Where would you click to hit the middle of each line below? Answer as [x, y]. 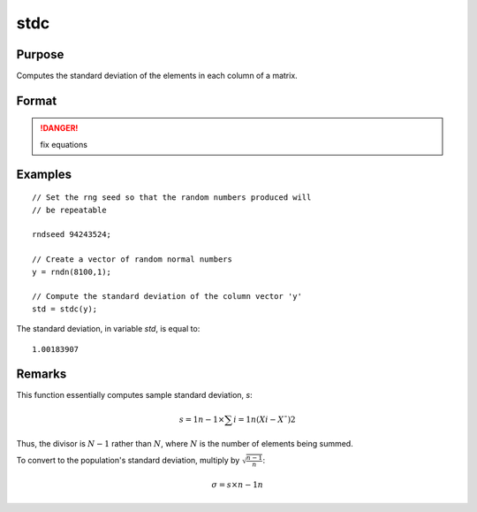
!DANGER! [59, 128]
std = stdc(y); [65, 309]
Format [37, 100]
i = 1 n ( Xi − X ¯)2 [264, 419]
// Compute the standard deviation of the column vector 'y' [167, 297]
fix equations [64, 144]
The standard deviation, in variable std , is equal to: [108, 329]
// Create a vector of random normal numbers [132, 260]
